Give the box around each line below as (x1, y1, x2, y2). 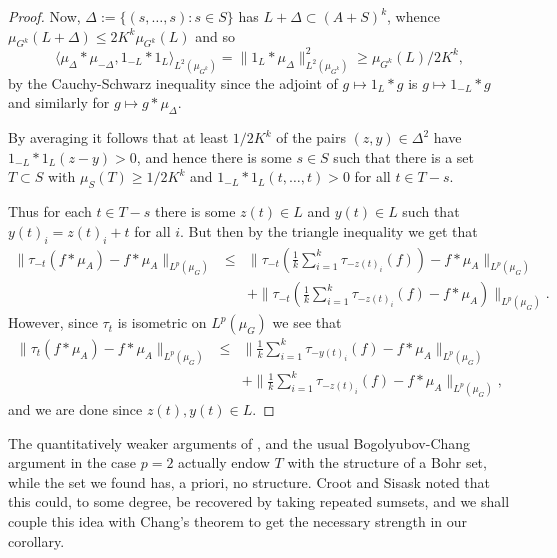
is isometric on (117, 312, 207, 333)
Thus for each (8, 201, 92, 222)
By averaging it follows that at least (8, 127, 229, 148)
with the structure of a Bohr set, (287, 452, 487, 473)
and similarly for (8, 92, 110, 113)
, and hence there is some (136, 146, 292, 167)
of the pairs (276, 127, 346, 148)
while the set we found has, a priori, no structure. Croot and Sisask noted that (8, 471, 491, 492)
